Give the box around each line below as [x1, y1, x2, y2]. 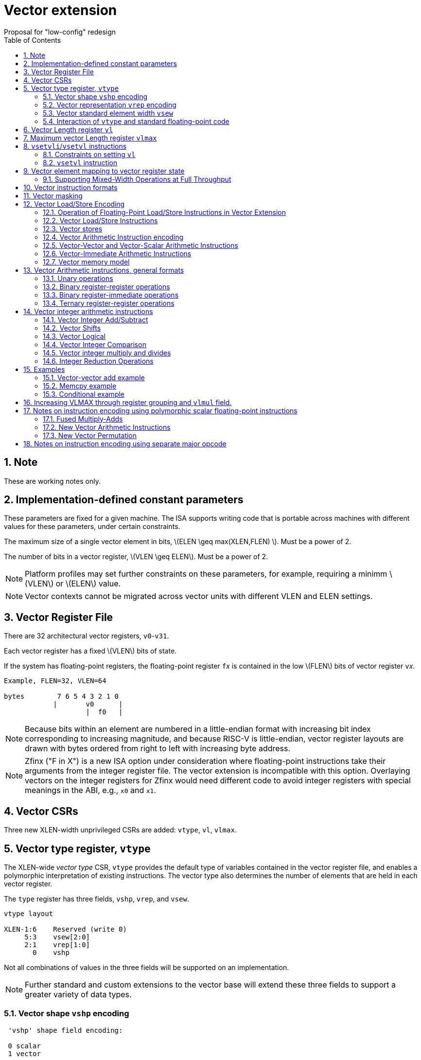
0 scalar [8, 1042, 41, 1050]
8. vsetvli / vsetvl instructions [23, 141, 127, 150]
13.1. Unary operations [43, 274, 113, 283]
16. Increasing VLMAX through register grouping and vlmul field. [23, 398, 232, 406]
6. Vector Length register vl [23, 125, 113, 134]
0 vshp [33, 948, 70, 956]
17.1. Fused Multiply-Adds [43, 414, 123, 423]
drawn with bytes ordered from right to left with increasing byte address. [25, 743, 291, 754]
